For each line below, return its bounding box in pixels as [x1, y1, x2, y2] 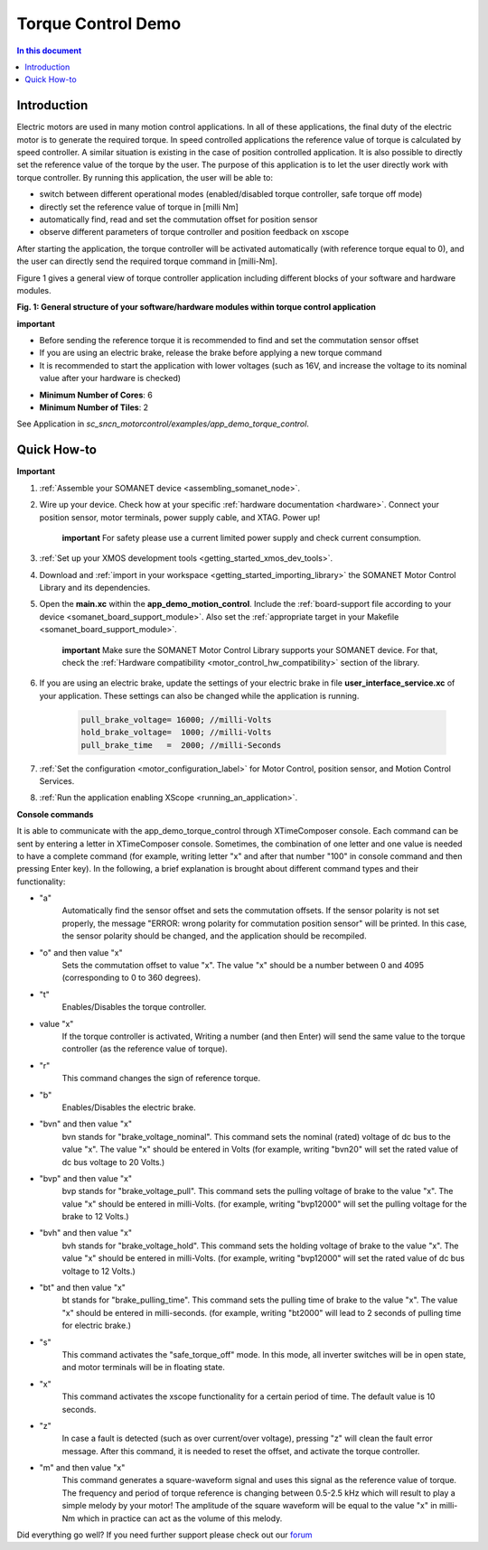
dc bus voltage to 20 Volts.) [61, 1156, 165, 1167]
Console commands [16, 808, 94, 819]
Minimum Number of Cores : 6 [39, 389, 153, 400]
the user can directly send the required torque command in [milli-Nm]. [16, 256, 277, 266]
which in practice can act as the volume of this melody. [77, 1513, 283, 1524]
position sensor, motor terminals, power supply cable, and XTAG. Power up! [39, 511, 321, 523]
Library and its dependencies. [39, 583, 151, 593]
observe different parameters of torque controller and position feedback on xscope [39, 227, 350, 238]
